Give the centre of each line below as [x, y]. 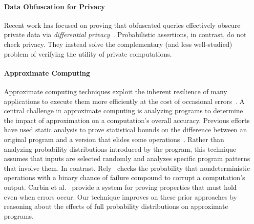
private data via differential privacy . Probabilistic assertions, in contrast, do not [125, 34]
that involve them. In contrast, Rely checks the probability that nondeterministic [127, 168]
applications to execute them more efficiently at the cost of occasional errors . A [124, 101]
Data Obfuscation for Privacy [55, 6]
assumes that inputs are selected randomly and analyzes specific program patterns [127, 158]
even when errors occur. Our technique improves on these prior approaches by [121, 196]
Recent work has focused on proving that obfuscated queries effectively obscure [122, 25]
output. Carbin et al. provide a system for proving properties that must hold [120, 187]
